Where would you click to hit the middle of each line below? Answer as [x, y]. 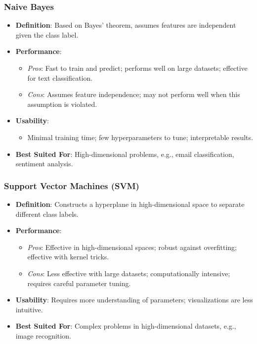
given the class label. [47, 34]
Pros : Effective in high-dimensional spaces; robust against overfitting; [132, 247]
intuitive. [29, 309]
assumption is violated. [62, 104]
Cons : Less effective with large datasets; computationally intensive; [129, 273]
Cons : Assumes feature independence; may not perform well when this [134, 94]
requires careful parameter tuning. [79, 283]
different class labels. [47, 214]
